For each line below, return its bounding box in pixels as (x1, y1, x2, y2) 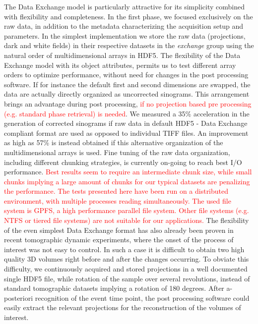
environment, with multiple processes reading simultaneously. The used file (4, 195, 231, 206)
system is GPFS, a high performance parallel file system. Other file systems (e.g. (4, 205, 249, 216)
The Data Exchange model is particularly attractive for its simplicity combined (4, 1, 245, 11)
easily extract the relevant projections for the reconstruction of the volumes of (4, 302, 241, 313)
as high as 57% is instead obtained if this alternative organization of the (4, 137, 223, 148)
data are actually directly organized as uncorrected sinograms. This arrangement (4, 89, 250, 99)
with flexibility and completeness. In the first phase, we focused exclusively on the (4, 11, 253, 21)
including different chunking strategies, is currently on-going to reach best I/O (4, 157, 242, 167)
